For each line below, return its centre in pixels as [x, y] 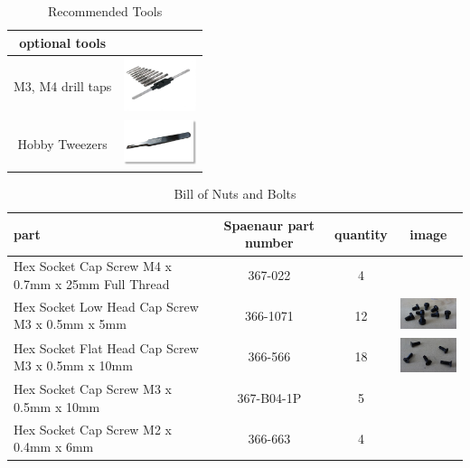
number [269, 243]
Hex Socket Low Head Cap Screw [106, 306]
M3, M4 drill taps [63, 85]
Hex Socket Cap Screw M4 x [93, 266]
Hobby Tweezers [62, 144]
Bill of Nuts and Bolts [235, 194]
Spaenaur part [269, 225]
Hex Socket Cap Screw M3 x [93, 389]
